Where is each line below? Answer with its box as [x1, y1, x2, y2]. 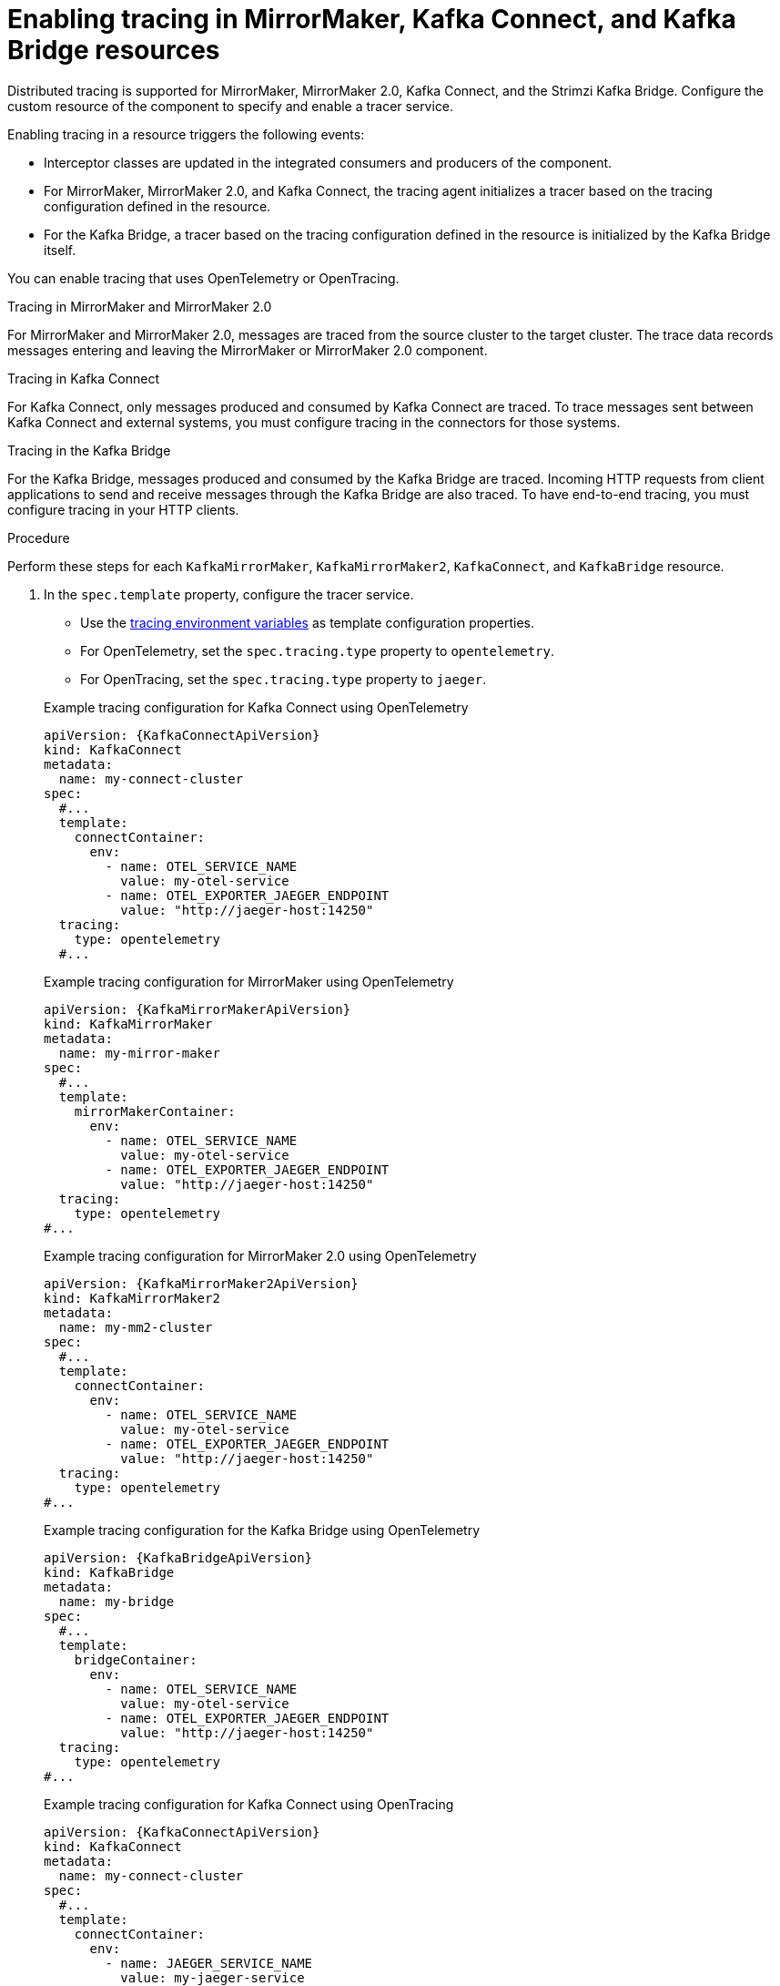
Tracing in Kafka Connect [7, 370, 159, 386]
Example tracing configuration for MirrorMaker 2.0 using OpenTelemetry [44, 1247, 477, 1264]
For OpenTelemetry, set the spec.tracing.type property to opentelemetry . [80, 642, 555, 659]
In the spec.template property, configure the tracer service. [44, 586, 414, 602]
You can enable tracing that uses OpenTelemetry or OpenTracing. [7, 270, 400, 286]
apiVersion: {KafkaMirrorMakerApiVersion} [44, 1001, 351, 1017]
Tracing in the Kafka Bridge [7, 442, 171, 458]
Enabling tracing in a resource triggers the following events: [7, 126, 365, 142]
